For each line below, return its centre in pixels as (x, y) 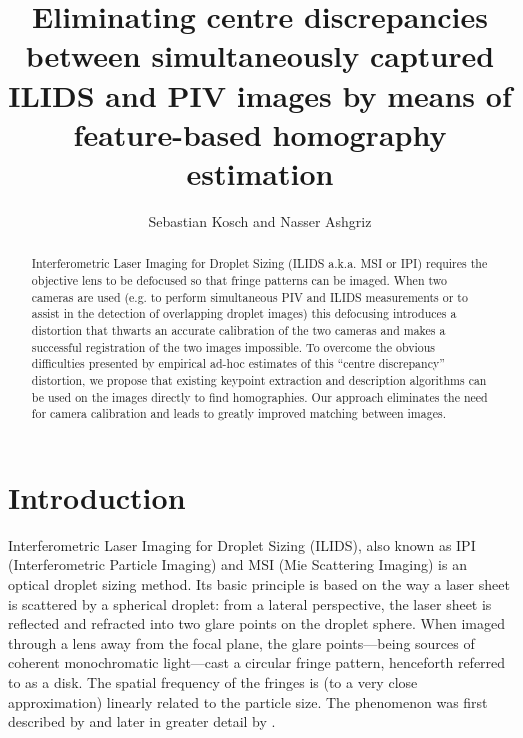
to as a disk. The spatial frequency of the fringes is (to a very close (213, 681)
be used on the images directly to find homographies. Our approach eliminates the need (259, 396)
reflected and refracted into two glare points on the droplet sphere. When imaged (256, 623)
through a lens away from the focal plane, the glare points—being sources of (241, 642)
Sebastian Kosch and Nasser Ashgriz (260, 220)
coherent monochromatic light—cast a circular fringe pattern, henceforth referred (257, 662)
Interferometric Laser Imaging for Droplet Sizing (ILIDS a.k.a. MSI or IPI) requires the (259, 263)
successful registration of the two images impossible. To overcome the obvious (233, 346)
